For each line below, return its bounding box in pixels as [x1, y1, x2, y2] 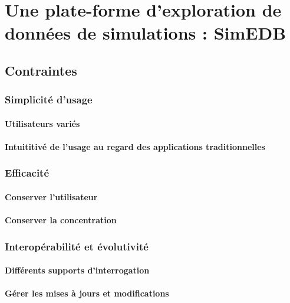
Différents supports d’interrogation [5, 264, 150, 276]
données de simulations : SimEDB [5, 21, 286, 45]
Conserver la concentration [5, 214, 117, 226]
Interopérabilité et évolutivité [5, 239, 149, 253]
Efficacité [5, 165, 50, 180]
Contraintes [5, 61, 77, 79]
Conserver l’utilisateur [5, 191, 98, 203]
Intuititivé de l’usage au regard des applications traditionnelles [5, 140, 265, 152]
